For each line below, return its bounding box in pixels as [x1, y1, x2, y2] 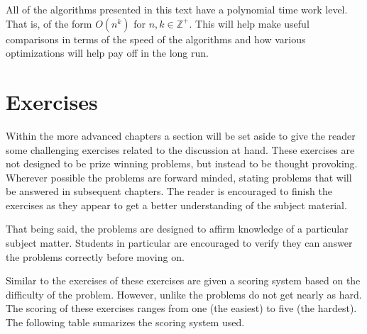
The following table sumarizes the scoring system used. [6, 315, 245, 330]
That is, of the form [6, 16, 92, 30]
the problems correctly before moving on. [6, 249, 185, 264]
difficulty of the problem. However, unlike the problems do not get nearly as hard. [6, 286, 362, 301]
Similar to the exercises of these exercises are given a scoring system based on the [6, 273, 361, 288]
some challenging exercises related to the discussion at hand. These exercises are [6, 142, 355, 157]
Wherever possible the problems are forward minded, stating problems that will [6, 169, 352, 184]
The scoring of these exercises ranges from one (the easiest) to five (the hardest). [6, 301, 357, 316]
